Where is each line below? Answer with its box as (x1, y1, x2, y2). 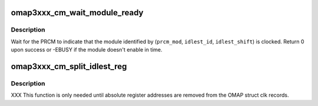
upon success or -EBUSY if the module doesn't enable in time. (11, 46, 163, 53)
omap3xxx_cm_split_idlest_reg (11, 61, 127, 71)
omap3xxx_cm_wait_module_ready (11, 8, 144, 18)
